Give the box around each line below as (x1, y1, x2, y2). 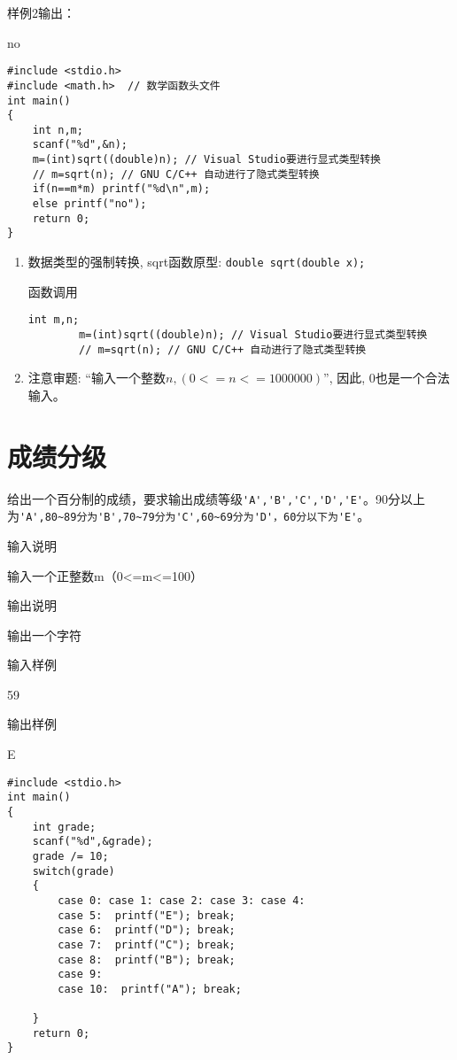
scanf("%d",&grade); (32, 835, 153, 848)
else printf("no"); (32, 197, 147, 211)
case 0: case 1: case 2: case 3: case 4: (58, 894, 306, 907)
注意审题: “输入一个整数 (27, 368, 166, 387)
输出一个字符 (7, 625, 81, 644)
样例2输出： (7, 4, 75, 21)
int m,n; (27, 313, 80, 327)
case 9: (58, 968, 103, 981)
